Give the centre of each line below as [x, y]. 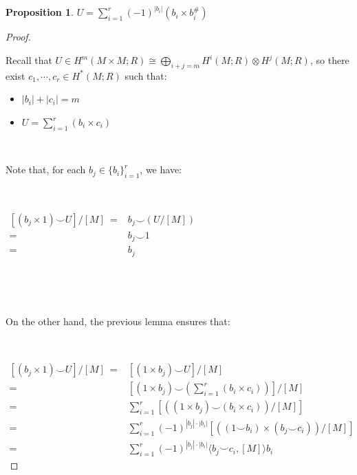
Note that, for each [46, 169]
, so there [329, 60]
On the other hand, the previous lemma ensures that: [118, 321]
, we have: [161, 169]
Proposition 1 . [40, 12]
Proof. [18, 37]
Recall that [29, 60]
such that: [146, 75]
